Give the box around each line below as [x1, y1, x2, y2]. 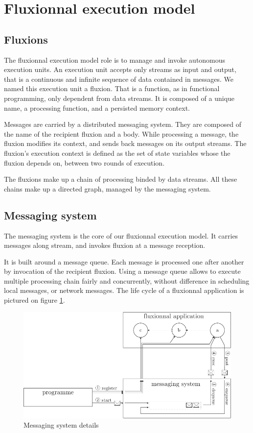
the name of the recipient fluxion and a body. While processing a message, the [4, 128, 239, 139]
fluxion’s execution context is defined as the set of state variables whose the [4, 147, 230, 158]
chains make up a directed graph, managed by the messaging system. [4, 183, 211, 193]
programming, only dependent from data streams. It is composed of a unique [4, 93, 235, 103]
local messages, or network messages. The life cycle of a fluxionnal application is [4, 285, 244, 295]
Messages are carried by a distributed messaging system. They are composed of [4, 119, 241, 129]
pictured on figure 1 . [4, 295, 65, 305]
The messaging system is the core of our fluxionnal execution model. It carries [4, 230, 238, 241]
